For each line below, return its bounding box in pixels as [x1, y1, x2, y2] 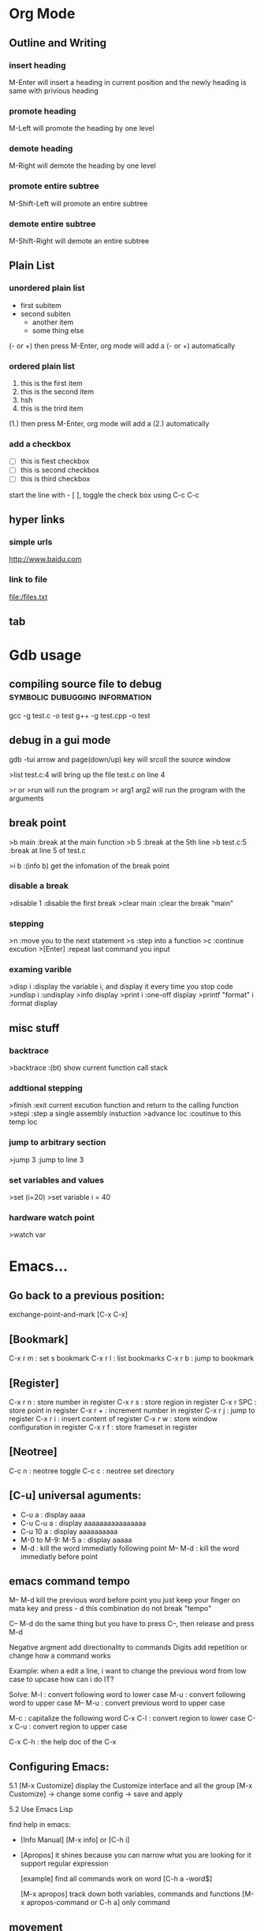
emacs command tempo [9, 1574, 131, 1588]
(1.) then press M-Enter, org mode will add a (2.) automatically [9, 419, 210, 429]
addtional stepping [9, 1082, 84, 1094]
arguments [9, 793, 44, 803]
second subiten [20, 309, 72, 318]
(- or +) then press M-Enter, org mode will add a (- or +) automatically [9, 340, 236, 351]
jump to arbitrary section [9, 1137, 106, 1148]
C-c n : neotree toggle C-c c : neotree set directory [9, 1466, 175, 1476]
